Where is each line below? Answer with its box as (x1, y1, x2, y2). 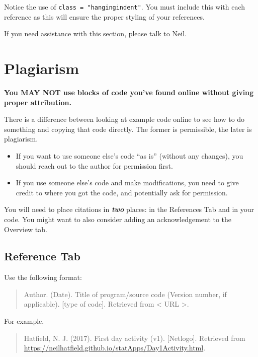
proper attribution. (4, 97, 71, 107)
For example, (4, 316, 44, 326)
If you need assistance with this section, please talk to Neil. (4, 28, 187, 39)
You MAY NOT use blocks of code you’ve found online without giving (4, 87, 254, 97)
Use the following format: (4, 272, 82, 282)
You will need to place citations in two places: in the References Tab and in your (4, 204, 254, 215)
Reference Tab (4, 248, 80, 264)
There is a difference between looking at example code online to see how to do (4, 114, 245, 124)
